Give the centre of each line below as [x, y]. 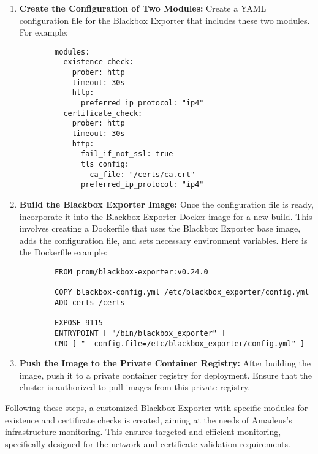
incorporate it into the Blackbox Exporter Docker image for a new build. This [166, 216]
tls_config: [105, 164]
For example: [44, 32]
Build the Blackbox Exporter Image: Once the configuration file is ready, [166, 204]
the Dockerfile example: [63, 252]
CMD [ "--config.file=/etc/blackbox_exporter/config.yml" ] [180, 343]
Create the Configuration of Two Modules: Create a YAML [143, 8]
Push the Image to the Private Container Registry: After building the [165, 363]
